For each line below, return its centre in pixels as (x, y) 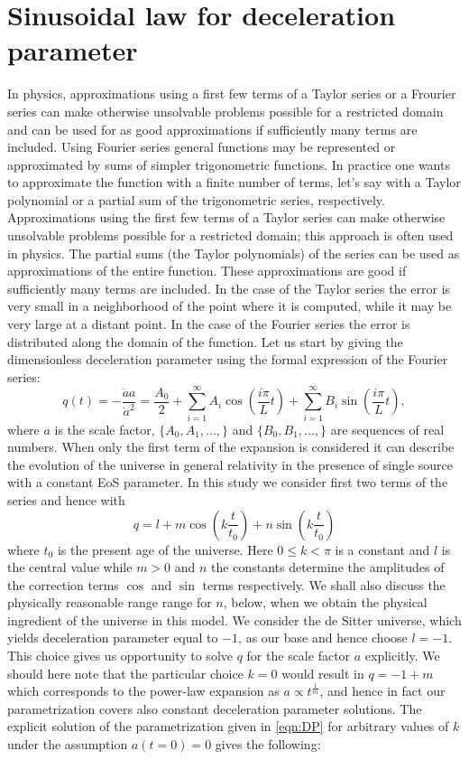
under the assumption (68, 744)
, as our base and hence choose (323, 638)
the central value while (70, 567)
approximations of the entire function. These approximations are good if (207, 271)
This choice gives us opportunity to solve (120, 656)
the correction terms (63, 584)
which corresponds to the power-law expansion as (143, 691)
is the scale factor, (105, 429)
